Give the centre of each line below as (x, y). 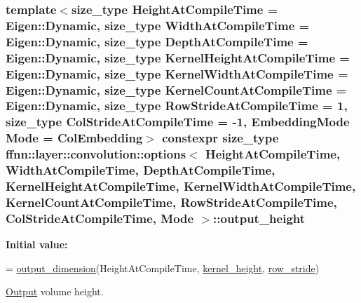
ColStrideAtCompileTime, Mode (100, 218)
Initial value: (37, 244)
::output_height (259, 218)
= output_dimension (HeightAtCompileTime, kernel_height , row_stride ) (163, 268)
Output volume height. (55, 291)
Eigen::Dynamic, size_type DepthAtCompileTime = (157, 41)
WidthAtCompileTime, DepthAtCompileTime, (141, 170)
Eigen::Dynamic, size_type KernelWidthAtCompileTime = (177, 73)
